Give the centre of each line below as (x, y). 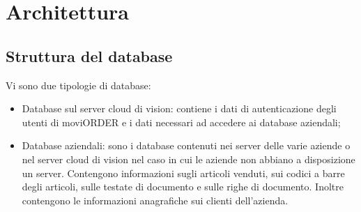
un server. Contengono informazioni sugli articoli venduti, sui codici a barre (183, 173)
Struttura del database (89, 55)
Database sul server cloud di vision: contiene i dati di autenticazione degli (179, 108)
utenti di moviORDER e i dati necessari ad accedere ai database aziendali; (181, 122)
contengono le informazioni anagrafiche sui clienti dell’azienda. (155, 200)
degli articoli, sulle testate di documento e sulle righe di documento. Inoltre (183, 187)
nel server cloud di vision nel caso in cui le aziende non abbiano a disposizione (189, 159)
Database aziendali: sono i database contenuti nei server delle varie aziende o (186, 145)
